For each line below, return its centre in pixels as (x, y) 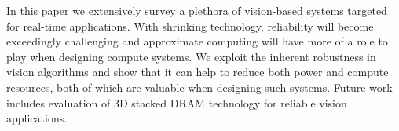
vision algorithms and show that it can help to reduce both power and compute (198, 72)
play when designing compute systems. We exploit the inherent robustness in (191, 56)
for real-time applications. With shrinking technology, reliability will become (190, 25)
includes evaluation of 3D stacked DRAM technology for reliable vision (177, 102)
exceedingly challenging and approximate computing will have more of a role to (197, 41)
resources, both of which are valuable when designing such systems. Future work (199, 87)
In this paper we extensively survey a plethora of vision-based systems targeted (197, 10)
